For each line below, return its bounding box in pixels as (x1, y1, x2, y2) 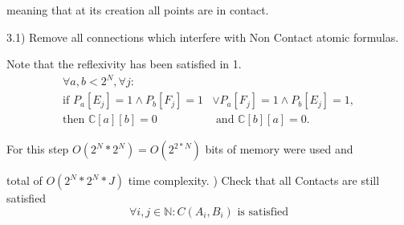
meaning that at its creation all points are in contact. (6, 2, 269, 18)
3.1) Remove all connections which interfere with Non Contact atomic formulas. (6, 28, 399, 45)
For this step (6, 141, 69, 157)
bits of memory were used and (205, 141, 353, 157)
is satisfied (237, 206, 289, 218)
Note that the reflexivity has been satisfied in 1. (6, 55, 242, 72)
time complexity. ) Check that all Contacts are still (128, 172, 380, 189)
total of (6, 172, 43, 189)
